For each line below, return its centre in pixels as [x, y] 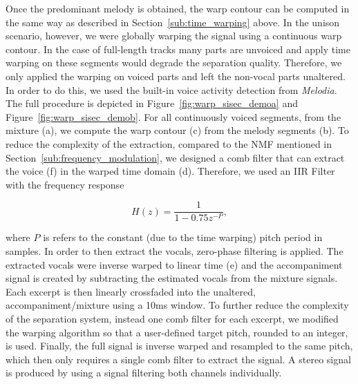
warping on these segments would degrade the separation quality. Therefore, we [174, 63]
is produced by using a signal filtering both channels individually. [144, 373]
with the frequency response [65, 184]
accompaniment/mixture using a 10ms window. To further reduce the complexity [177, 305]
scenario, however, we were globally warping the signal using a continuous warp [174, 36]
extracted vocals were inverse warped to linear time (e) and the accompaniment [174, 264]
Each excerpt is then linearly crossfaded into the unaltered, [131, 291]
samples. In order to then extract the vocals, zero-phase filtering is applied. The [175, 250]
